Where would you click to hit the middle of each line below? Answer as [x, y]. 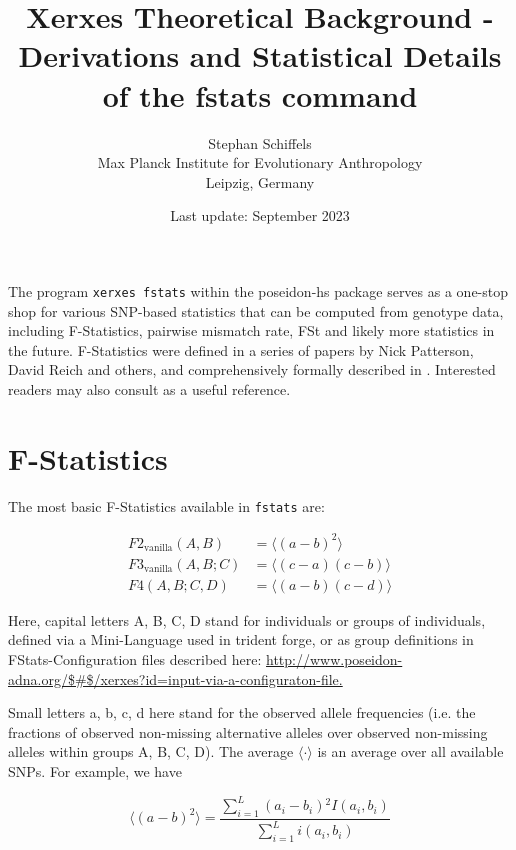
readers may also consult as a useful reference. [149, 388]
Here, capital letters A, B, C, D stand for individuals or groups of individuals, [247, 619]
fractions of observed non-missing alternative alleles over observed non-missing [248, 731]
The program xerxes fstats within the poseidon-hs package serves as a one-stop [258, 290]
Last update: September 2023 [260, 215]
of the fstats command [260, 94]
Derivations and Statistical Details [260, 55]
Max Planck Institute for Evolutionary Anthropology [260, 162]
